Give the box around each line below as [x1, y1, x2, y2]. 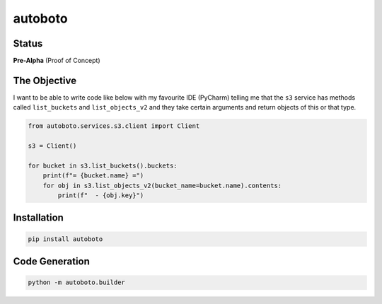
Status [13, 37, 43, 49]
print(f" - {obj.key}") [57, 192, 144, 199]
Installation [13, 212, 64, 224]
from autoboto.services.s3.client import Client [28, 122, 200, 130]
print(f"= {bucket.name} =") [42, 172, 144, 180]
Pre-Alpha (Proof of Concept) [13, 57, 100, 65]
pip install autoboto [28, 235, 103, 243]
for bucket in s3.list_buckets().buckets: [28, 161, 178, 170]
